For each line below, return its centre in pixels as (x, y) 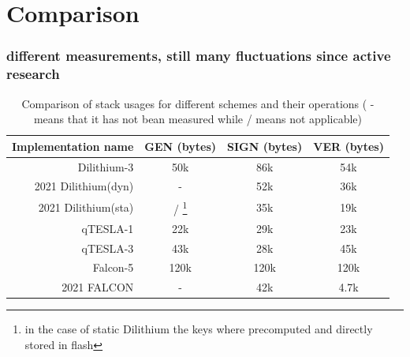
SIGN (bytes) (265, 146)
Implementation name (73, 146)
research (33, 74)
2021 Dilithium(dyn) (84, 186)
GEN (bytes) (181, 146)
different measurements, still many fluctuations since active (199, 56)
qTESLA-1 (108, 228)
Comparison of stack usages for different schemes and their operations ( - (198, 103)
